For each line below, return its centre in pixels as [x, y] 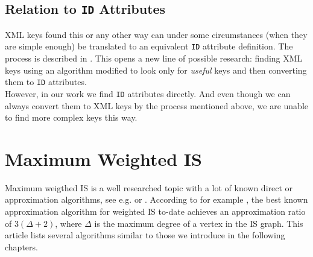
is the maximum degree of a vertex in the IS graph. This [199, 223]
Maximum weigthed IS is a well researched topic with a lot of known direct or [149, 187]
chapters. [21, 246]
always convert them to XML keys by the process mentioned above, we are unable [156, 105]
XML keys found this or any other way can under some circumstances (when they [156, 34]
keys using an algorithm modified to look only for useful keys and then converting [156, 70]
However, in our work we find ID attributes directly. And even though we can [148, 93]
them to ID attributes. [46, 82]
